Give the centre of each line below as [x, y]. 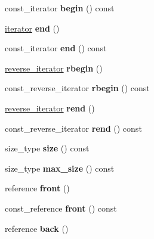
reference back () [37, 228]
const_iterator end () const [56, 48]
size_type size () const [47, 148]
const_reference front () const [61, 208]
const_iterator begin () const [60, 8]
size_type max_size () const [60, 168]
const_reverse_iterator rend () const [73, 128]
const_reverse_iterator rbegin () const [77, 88]
